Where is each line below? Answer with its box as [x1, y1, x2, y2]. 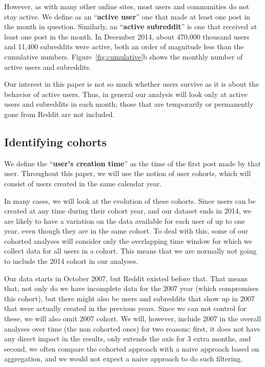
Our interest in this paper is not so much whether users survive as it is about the [4, 79, 259, 89]
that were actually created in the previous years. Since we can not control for [4, 303, 247, 314]
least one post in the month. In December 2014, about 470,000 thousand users [4, 31, 250, 42]
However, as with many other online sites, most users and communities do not [4, 1, 250, 11]
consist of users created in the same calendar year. [4, 178, 162, 188]
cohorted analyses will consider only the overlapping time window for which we [4, 235, 252, 246]
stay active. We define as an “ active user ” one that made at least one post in [4, 11, 251, 22]
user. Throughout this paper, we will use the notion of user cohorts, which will [4, 168, 251, 179]
